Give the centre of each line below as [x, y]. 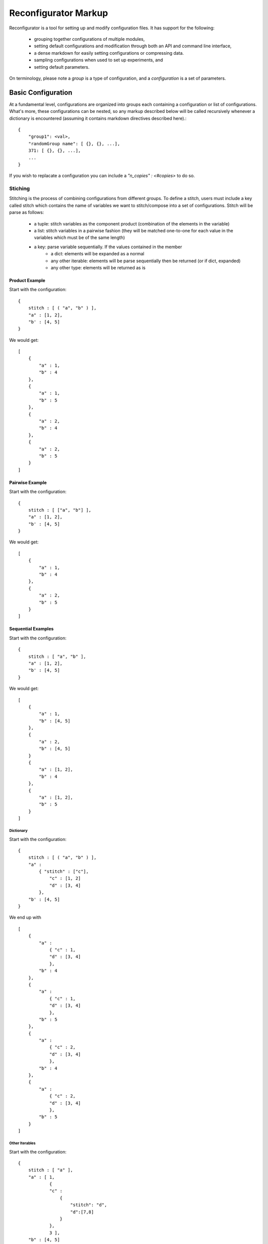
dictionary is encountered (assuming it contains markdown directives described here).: [98, 118]
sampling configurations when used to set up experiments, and [99, 60]
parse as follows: [27, 212]
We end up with [25, 918]
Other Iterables [22, 1143]
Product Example [27, 280]
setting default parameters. [62, 67]
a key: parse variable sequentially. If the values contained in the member [108, 247]
